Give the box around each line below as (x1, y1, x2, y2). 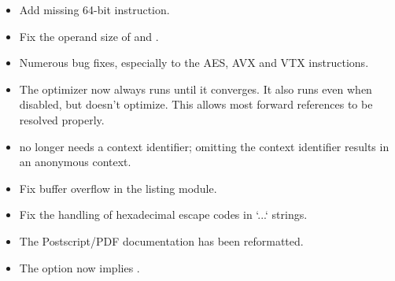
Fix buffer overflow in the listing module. (19, 179, 217, 196)
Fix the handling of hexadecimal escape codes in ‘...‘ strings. (19, 206, 308, 223)
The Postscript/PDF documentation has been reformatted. (19, 232, 304, 249)
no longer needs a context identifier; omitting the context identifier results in (19, 138, 389, 154)
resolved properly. (19, 111, 105, 128)
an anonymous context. (19, 153, 131, 170)
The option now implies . (19, 259, 140, 275)
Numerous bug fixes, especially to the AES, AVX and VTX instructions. (19, 54, 369, 71)
